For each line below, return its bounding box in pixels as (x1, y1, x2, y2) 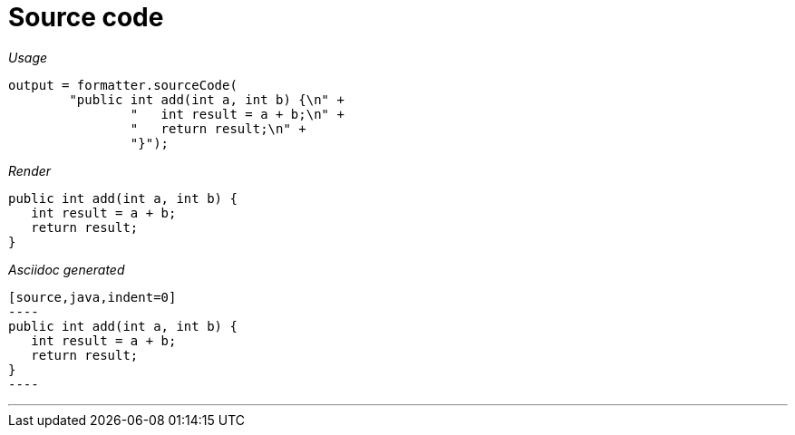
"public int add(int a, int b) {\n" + (69, 92, 344, 107)
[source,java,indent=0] (8, 289, 177, 304)
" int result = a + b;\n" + (130, 106, 344, 121)
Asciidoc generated (8, 261, 125, 277)
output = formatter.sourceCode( (8, 77, 238, 92)
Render (8, 162, 52, 179)
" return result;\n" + (130, 121, 306, 136)
